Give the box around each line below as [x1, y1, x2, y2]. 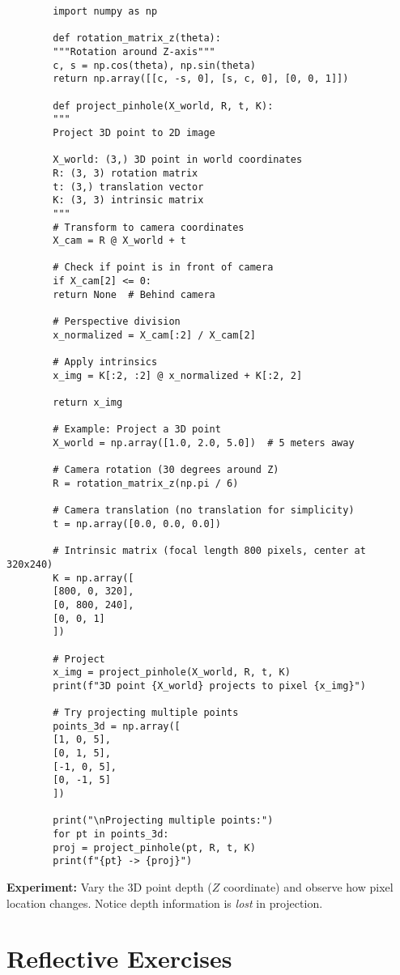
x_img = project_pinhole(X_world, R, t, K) [53, 666, 291, 679]
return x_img [53, 397, 123, 409]
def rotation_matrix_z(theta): [53, 32, 221, 45]
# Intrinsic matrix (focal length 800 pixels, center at [53, 545, 366, 557]
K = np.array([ [53, 572, 134, 584]
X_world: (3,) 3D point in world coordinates [53, 154, 303, 166]
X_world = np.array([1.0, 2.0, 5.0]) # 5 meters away [53, 437, 355, 449]
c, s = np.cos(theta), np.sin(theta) [53, 59, 256, 71]
